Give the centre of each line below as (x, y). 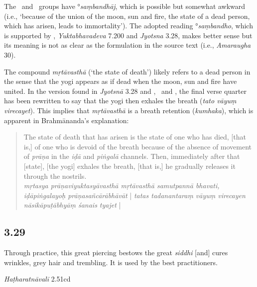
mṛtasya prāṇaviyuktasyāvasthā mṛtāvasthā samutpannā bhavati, (122, 185)
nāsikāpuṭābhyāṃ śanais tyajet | (72, 205)
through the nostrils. (55, 176)
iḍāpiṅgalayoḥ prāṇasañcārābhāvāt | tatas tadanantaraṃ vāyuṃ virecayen (134, 195)
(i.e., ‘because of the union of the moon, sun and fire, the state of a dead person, (127, 16)
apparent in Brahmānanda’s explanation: (66, 120)
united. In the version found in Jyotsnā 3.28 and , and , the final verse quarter (125, 91)
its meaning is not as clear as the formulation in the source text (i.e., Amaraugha (128, 45)
